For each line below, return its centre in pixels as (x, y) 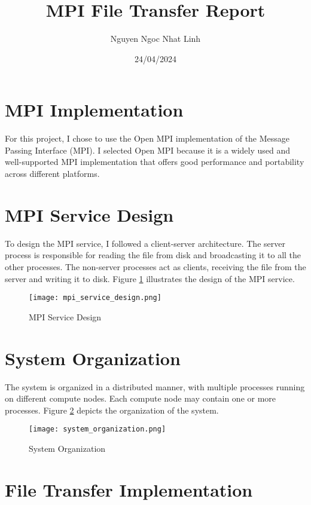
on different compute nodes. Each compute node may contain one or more (141, 398)
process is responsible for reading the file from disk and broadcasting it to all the (153, 255)
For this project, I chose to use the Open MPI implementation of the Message (147, 138)
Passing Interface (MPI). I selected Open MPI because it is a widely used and (148, 150)
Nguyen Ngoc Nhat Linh (155, 39)
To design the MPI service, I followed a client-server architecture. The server (145, 243)
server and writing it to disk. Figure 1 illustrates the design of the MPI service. (150, 278)
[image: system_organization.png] (97, 429)
